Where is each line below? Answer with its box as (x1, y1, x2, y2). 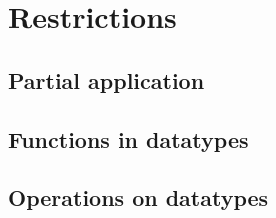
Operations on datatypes (8, 182, 269, 213)
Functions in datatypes (8, 123, 249, 154)
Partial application (8, 64, 205, 95)
